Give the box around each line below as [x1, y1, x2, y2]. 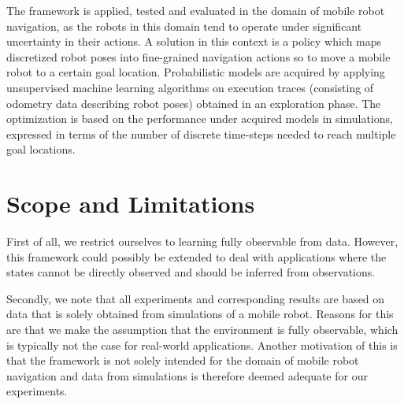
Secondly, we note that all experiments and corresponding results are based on [6, 290, 385, 306]
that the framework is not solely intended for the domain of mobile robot [6, 352, 359, 369]
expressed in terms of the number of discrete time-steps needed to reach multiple [6, 125, 396, 142]
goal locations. [6, 141, 76, 158]
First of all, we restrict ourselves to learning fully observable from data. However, [6, 233, 398, 250]
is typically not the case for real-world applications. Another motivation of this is [6, 336, 398, 353]
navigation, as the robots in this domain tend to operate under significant [6, 17, 362, 34]
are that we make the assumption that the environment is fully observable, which [6, 321, 398, 338]
